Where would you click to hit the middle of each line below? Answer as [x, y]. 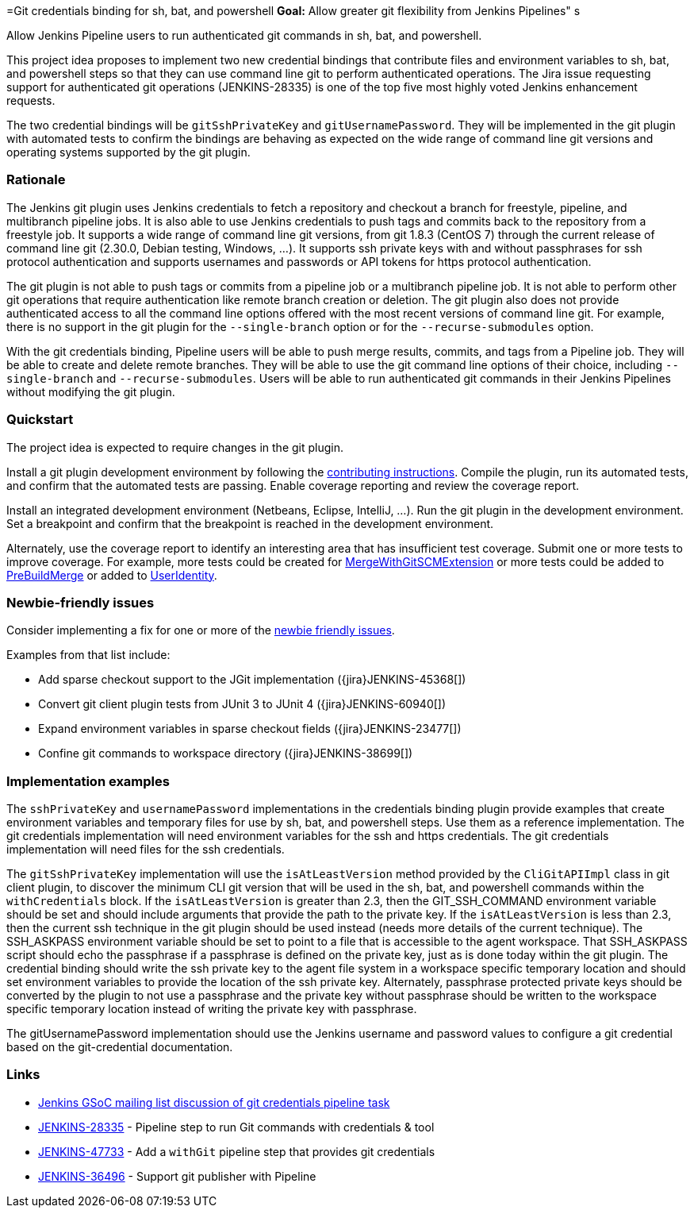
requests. [31, 100]
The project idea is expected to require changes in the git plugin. [175, 447]
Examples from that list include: [88, 655]
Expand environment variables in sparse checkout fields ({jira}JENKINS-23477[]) [250, 729]
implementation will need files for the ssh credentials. [146, 849]
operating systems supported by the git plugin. [128, 152]
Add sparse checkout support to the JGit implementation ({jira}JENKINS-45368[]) [252, 680]
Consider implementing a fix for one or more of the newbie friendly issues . [201, 630]
